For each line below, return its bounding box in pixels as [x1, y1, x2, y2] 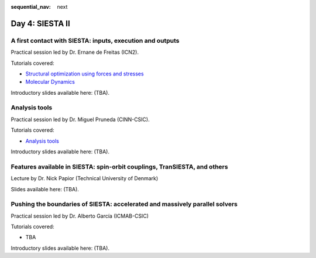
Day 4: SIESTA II [11, 18, 70, 29]
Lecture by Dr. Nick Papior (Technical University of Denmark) [11, 175, 159, 182]
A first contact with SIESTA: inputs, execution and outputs [11, 36, 180, 44]
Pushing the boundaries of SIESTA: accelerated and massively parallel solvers [11, 200, 238, 208]
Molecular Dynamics [25, 78, 75, 85]
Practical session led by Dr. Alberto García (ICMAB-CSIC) [11, 212, 149, 219]
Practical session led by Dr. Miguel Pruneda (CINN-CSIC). [11, 116, 150, 123]
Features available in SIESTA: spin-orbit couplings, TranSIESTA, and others [11, 163, 228, 171]
